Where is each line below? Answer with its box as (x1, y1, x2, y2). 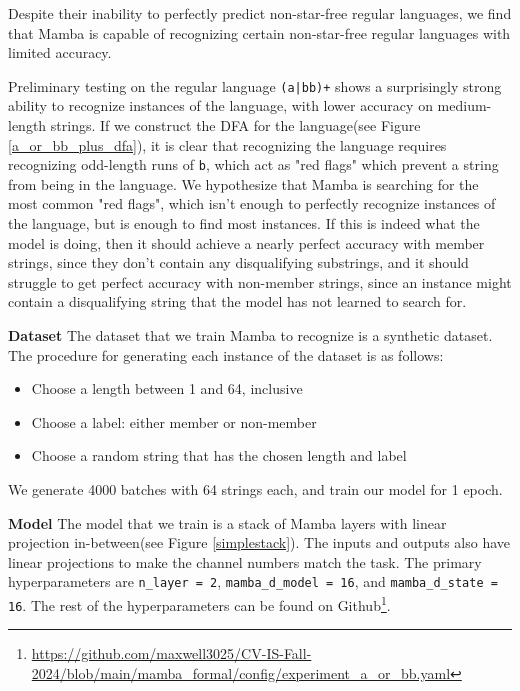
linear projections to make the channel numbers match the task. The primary (8, 551, 482, 572)
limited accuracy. (8, 42, 112, 63)
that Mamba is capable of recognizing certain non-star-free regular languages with (8, 22, 511, 43)
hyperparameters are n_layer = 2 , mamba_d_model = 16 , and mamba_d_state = (8, 571, 498, 592)
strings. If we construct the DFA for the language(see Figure (50, 115, 421, 136)
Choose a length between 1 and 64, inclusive (31, 378, 303, 399)
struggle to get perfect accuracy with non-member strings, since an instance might (8, 271, 512, 292)
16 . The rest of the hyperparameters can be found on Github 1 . (8, 592, 391, 615)
